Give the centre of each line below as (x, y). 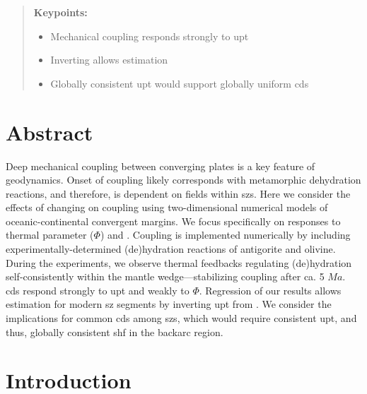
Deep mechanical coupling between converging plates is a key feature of (161, 166)
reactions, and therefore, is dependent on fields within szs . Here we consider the (178, 193)
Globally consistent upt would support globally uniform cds (180, 83)
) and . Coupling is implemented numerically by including (225, 235)
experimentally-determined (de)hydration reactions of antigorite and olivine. (171, 249)
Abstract (49, 132)
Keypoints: (60, 12)
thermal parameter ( (50, 235)
